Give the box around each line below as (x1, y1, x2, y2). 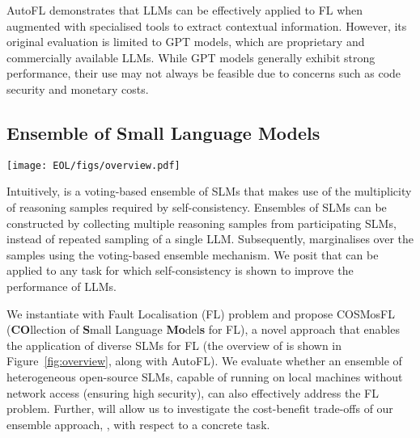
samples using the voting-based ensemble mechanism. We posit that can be (6, 246, 379, 263)
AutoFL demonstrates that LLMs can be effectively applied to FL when (6, 2, 363, 18)
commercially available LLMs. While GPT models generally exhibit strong (6, 48, 375, 65)
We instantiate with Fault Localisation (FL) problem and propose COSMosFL (6, 305, 395, 322)
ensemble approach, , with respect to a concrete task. (6, 415, 270, 432)
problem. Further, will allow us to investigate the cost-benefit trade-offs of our (6, 400, 393, 417)
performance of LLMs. (6, 277, 117, 294)
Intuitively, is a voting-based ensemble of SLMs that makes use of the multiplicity (6, 183, 412, 200)
